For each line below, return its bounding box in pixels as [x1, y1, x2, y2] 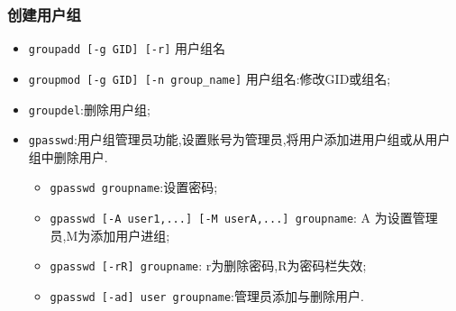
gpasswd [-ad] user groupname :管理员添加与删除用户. [50, 287, 364, 305]
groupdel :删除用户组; [28, 99, 150, 118]
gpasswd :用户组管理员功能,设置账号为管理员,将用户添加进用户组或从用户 [28, 130, 451, 149]
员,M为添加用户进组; [50, 225, 170, 244]
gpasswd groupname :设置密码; [50, 178, 218, 197]
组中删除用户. [28, 147, 108, 166]
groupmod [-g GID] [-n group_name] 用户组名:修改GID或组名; [28, 69, 391, 87]
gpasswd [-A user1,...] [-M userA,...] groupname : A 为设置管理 [50, 208, 438, 227]
